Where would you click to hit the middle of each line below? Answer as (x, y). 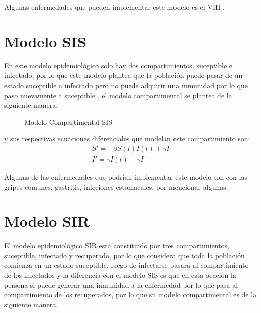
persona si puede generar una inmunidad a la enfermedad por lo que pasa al (121, 285)
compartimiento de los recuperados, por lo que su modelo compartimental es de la (130, 295)
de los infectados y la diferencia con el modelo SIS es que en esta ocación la (120, 275)
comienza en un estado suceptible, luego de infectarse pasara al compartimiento (126, 265)
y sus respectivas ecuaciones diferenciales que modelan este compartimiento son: (127, 139)
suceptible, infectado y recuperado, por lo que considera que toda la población (124, 255)
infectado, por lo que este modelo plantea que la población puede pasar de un (123, 75)
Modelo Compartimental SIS (68, 122)
